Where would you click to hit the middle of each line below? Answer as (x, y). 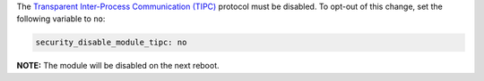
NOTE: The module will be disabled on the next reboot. (118, 66)
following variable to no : (61, 19)
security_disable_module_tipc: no (111, 43)
